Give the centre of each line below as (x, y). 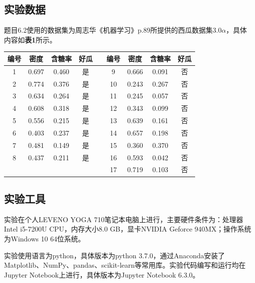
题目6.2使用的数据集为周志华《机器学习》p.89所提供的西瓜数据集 (108, 30)
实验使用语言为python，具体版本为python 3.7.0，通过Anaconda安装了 (115, 255)
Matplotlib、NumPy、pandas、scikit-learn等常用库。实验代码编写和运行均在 (125, 265)
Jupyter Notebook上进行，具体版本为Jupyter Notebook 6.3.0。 (102, 274)
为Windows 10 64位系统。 (45, 238)
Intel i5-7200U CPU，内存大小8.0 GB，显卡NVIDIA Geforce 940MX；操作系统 (128, 229)
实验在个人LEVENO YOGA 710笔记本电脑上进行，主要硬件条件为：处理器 (124, 219)
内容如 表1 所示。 (30, 39)
